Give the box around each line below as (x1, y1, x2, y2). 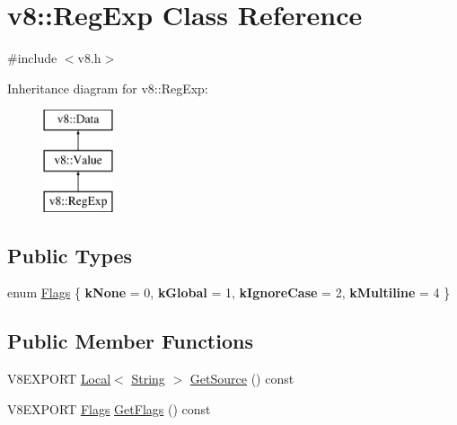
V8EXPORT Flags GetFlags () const (7, 399, 211, 418)
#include (7, 49, 57, 67)
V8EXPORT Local (7, 369, 111, 388)
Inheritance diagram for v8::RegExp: (7, 78, 208, 97)
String (131, 369, 165, 388)
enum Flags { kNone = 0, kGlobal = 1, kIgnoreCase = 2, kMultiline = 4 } (7, 283, 451, 302)
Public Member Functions (7, 327, 253, 355)
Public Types (7, 241, 133, 269)
